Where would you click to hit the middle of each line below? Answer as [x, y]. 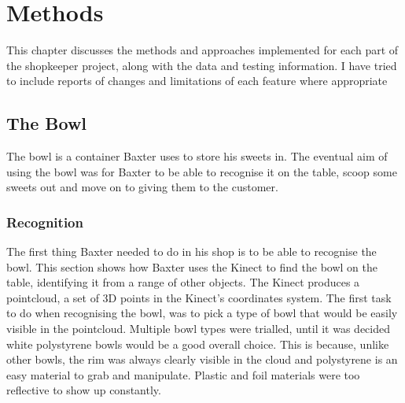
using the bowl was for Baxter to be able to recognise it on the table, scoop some [202, 171]
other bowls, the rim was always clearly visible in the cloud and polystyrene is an [202, 359]
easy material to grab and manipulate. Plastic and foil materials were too [183, 374]
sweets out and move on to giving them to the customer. [142, 187]
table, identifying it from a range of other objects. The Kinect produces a [183, 282]
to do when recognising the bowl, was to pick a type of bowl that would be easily [202, 313]
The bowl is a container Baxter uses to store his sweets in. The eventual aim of [197, 156]
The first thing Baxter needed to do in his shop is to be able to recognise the [191, 251]
